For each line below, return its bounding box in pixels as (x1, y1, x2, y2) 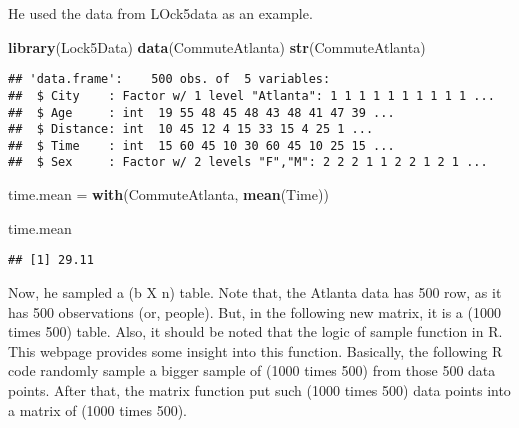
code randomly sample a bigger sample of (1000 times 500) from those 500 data (8, 360, 496, 381)
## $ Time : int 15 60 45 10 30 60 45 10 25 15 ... (8, 138, 395, 153)
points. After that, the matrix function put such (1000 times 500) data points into (8, 379, 511, 400)
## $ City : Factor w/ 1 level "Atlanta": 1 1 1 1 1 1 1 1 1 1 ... (8, 88, 495, 103)
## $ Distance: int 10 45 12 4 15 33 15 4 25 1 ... (8, 122, 374, 137)
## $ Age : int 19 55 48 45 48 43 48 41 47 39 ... (8, 105, 395, 120)
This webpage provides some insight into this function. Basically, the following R (8, 340, 503, 361)
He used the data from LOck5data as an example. (8, 3, 313, 23)
